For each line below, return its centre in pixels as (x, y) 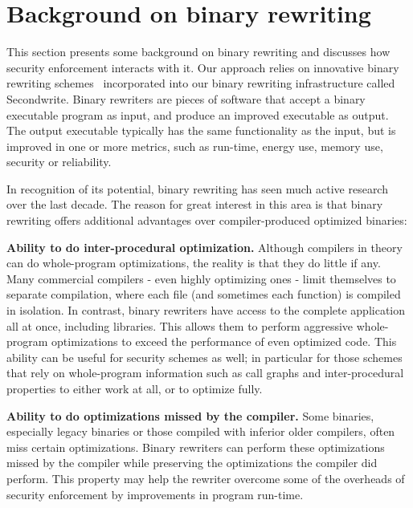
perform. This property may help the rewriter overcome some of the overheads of (206, 478)
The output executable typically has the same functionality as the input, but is (201, 130)
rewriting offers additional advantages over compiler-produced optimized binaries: (207, 220)
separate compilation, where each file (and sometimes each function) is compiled (204, 294)
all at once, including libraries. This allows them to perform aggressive (180, 325)
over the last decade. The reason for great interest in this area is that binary (195, 204)
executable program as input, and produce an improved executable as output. (198, 114)
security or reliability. (59, 162)
